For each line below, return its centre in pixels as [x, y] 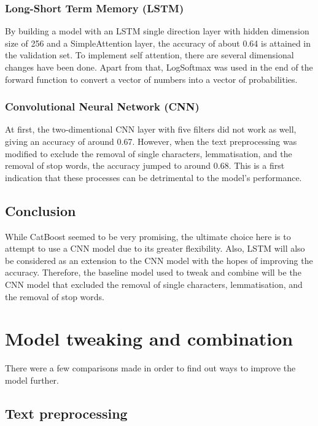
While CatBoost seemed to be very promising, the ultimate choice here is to [148, 236]
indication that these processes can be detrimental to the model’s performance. [153, 177]
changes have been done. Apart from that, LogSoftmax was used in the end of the [159, 67]
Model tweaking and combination [149, 339]
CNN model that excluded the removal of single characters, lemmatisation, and [154, 284]
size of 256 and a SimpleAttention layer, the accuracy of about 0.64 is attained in [158, 43]
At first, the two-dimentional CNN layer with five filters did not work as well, [151, 129]
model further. [32, 380]
